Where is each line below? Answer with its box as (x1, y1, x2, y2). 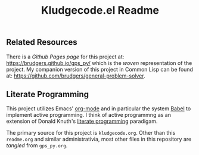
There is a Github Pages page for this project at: (6, 53, 125, 60)
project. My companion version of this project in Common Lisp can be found (6, 66, 194, 73)
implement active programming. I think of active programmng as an (6, 111, 172, 119)
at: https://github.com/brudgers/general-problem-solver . (6, 72, 145, 79)
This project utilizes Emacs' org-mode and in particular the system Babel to (6, 105, 191, 112)
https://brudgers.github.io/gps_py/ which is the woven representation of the (6, 59, 192, 66)
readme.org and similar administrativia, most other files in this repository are (6, 135, 192, 143)
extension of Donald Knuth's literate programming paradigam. (6, 117, 158, 125)
